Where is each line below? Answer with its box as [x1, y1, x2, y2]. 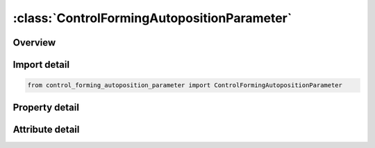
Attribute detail [12, 123, 80, 135]
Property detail [12, 101, 80, 113]
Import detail [12, 59, 69, 71]
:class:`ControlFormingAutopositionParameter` [12, 10, 292, 26]
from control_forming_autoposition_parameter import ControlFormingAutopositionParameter [27, 82, 343, 89]
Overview [12, 37, 56, 48]
